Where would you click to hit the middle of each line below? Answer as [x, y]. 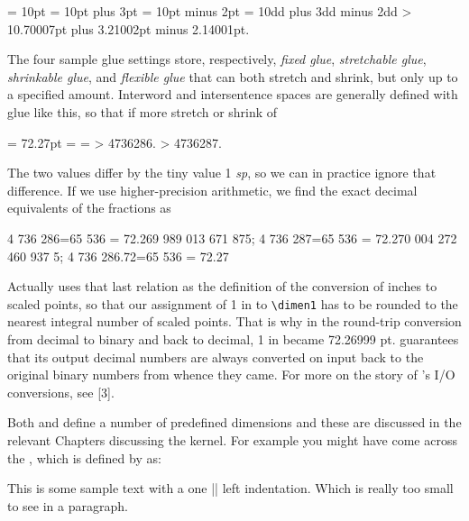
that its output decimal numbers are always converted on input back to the [216, 356]
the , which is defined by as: [84, 457]
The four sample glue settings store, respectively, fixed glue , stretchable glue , [217, 59]
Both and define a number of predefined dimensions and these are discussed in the [234, 422]
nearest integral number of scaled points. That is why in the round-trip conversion [234, 321]
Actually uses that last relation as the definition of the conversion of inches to [222, 286]
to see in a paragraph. [68, 505]
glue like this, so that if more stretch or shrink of [143, 111]
